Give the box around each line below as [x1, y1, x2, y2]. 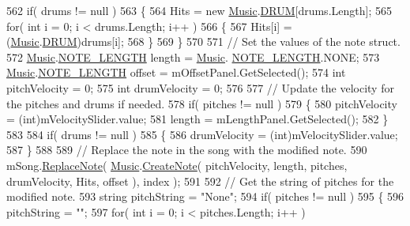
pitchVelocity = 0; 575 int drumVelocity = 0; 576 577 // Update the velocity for [6, 79, 394, 96]
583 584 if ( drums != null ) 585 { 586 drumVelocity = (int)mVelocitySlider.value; [6, 126, 398, 142]
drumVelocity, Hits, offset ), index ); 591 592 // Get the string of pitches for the [6, 172, 394, 189]
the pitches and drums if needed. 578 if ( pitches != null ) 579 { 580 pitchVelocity [6, 95, 397, 111]
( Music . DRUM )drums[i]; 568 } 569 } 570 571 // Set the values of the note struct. [6, 33, 401, 50]
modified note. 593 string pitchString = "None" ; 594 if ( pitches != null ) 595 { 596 [6, 188, 404, 205]
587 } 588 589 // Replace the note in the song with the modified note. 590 [6, 141, 367, 158]
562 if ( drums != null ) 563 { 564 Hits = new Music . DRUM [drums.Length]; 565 [6, 2, 392, 18]
